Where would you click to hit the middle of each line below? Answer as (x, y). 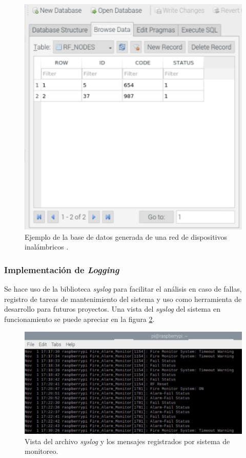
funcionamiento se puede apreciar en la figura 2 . (79, 319)
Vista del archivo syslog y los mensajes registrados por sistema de (127, 441)
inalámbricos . (47, 247)
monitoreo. (42, 451)
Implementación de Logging (62, 269)
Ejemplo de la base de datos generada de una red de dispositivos (126, 236)
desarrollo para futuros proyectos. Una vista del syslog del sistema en (112, 309)
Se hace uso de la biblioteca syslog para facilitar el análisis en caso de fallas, (123, 289)
